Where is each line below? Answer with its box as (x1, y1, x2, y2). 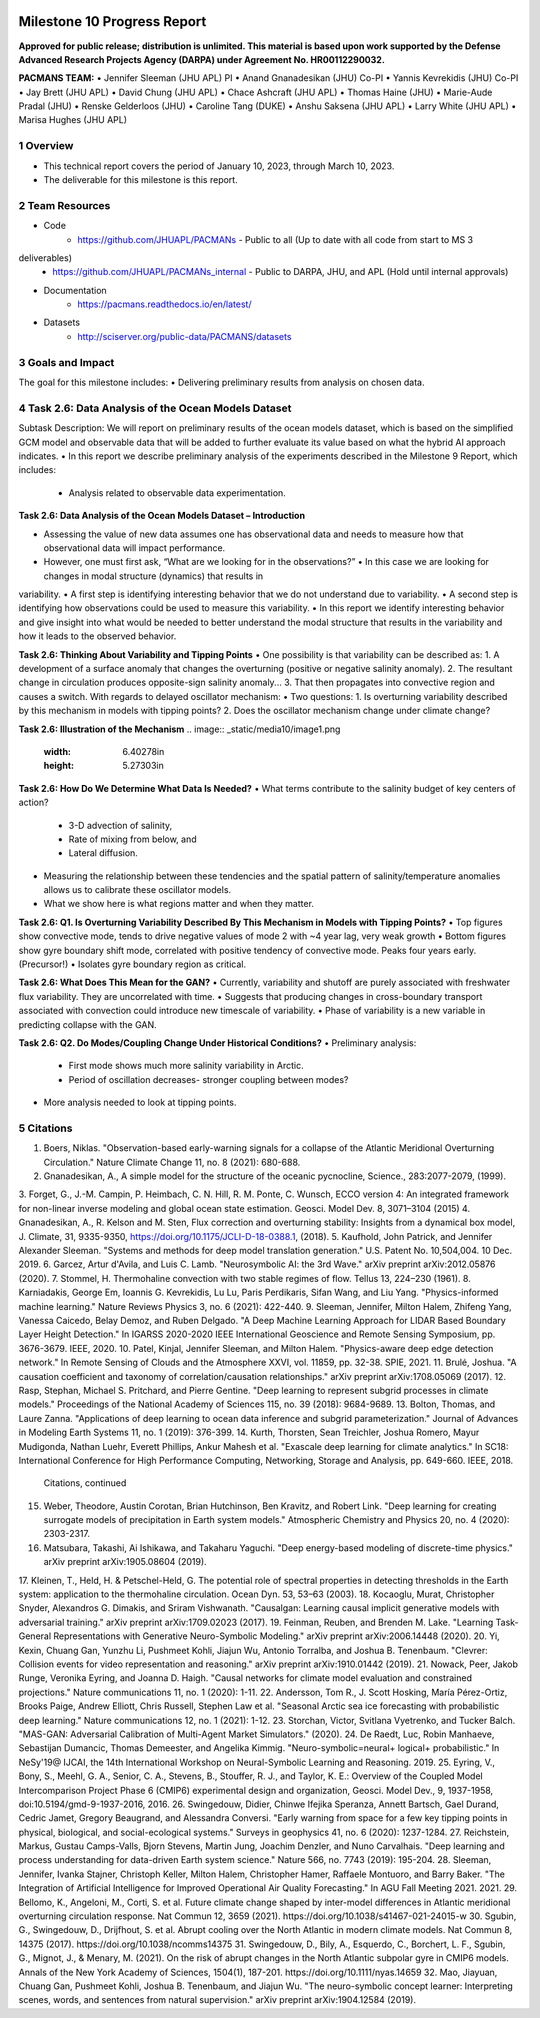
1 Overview (18, 139, 74, 153)
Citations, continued (43, 1477, 127, 1489)
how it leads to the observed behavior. (18, 630, 177, 642)
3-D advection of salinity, (68, 819, 173, 831)
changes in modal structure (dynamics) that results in (43, 570, 264, 582)
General (18, 1630, 52, 1642)
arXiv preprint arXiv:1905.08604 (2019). (43, 1556, 207, 1568)
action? (18, 796, 49, 809)
